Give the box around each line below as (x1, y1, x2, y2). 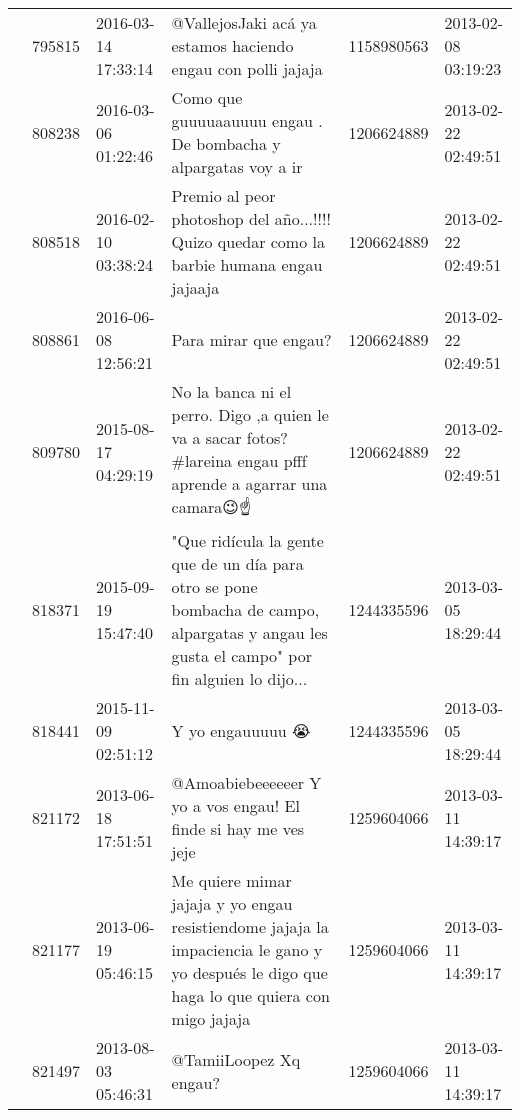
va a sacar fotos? (171, 426, 288, 449)
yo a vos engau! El (171, 794, 300, 817)
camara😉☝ (171, 495, 252, 518)
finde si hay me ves (171, 817, 305, 840)
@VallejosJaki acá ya (171, 11, 317, 34)
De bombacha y (171, 132, 281, 155)
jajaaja (171, 276, 220, 299)
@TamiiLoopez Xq (171, 1047, 301, 1071)
